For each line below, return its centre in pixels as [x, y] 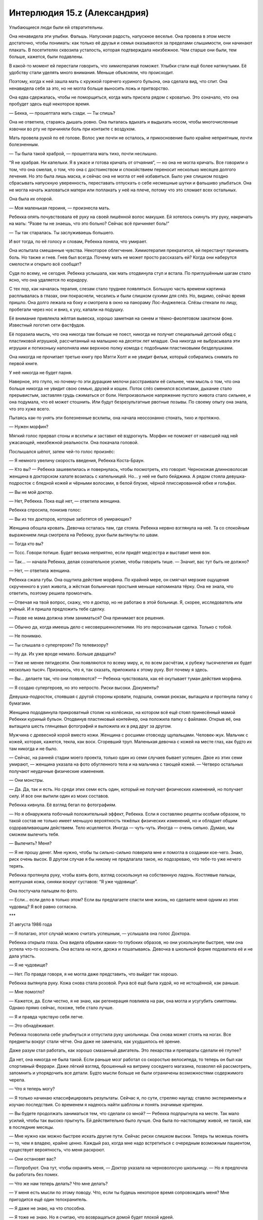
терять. [17, 866]
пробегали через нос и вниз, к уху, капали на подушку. [66, 309]
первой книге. [24, 364]
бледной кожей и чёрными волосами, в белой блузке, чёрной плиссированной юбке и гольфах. [136, 483]
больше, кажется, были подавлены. [46, 57]
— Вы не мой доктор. [31, 492]
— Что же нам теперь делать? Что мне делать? [58, 1183]
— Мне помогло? [27, 992]
